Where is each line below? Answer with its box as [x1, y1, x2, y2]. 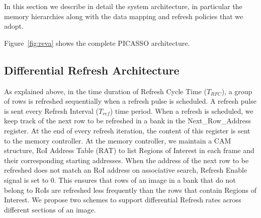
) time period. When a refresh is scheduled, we [110, 105, 253, 116]
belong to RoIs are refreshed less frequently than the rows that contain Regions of [4, 184, 256, 195]
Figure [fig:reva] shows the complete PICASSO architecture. [4, 37, 190, 48]
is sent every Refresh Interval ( [4, 105, 99, 116]
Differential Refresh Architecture [4, 62, 180, 78]
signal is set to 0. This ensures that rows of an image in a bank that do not [4, 174, 236, 185]
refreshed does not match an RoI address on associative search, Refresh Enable [4, 165, 247, 175]
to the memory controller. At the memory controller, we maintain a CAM [4, 135, 231, 146]
